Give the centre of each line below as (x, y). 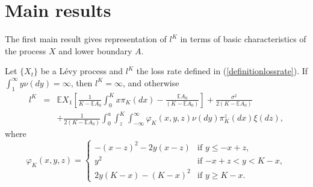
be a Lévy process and (82, 71)
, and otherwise (151, 82)
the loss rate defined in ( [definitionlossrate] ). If (222, 71)
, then (82, 82)
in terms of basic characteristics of (243, 39)
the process (26, 50)
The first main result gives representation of (86, 39)
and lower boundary (95, 50)
